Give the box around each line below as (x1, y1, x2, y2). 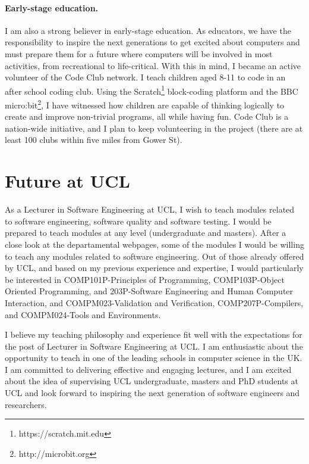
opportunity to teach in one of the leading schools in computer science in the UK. (5, 351, 302, 364)
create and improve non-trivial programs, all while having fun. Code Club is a (5, 110, 289, 123)
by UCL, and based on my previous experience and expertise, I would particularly (5, 261, 304, 274)
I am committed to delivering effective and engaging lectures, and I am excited (5, 363, 292, 375)
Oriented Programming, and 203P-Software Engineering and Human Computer (5, 285, 294, 297)
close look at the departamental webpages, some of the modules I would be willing (5, 238, 304, 250)
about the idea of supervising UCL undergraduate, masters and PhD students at (5, 375, 298, 387)
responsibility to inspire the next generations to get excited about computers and (5, 36, 300, 48)
